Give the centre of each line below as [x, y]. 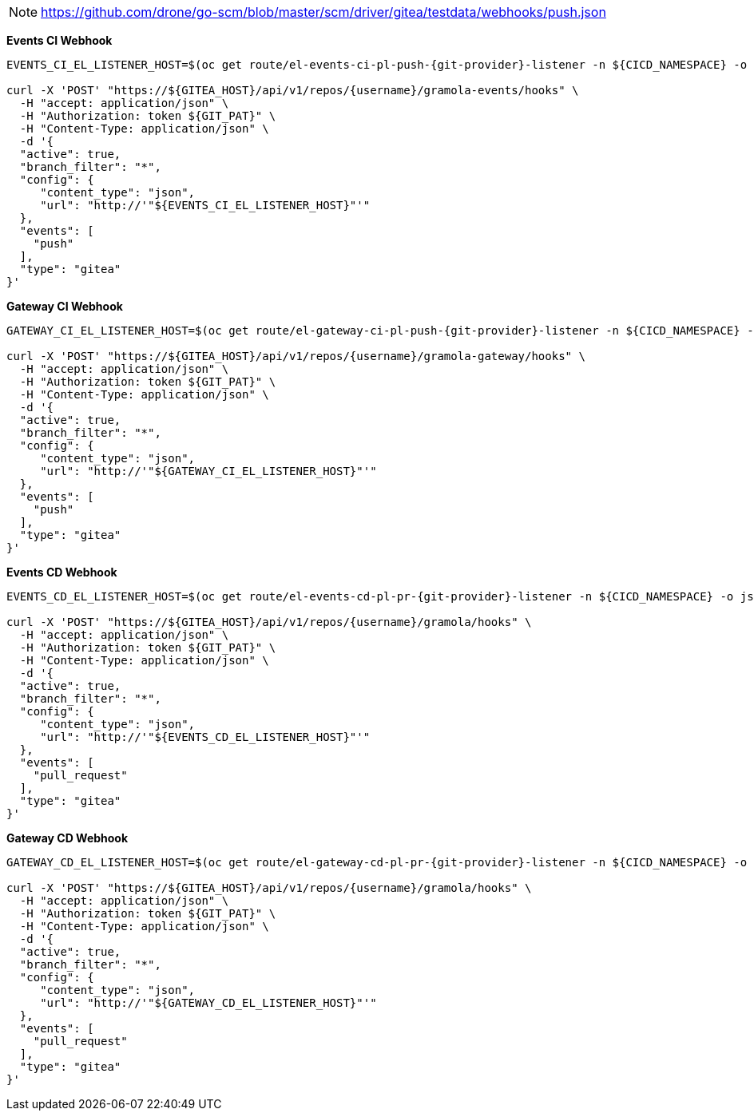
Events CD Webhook [62, 572]
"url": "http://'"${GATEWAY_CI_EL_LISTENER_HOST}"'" [208, 471]
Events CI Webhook [60, 40]
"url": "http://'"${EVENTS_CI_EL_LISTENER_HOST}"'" [205, 205]
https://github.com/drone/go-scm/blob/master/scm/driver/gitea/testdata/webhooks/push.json [323, 12]
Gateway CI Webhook [65, 306]
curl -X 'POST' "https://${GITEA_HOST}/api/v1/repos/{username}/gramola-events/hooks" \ [293, 90]
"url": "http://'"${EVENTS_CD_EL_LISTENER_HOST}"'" [205, 737]
